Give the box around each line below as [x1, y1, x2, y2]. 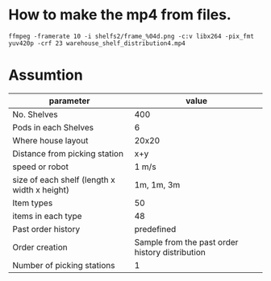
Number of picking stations [12, 259, 115, 271]
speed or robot [12, 161, 69, 172]
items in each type [12, 210, 82, 221]
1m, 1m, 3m [134, 179, 181, 190]
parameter [48, 95, 90, 106]
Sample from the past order [134, 236, 239, 247]
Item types [12, 197, 53, 209]
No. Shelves [12, 109, 58, 120]
